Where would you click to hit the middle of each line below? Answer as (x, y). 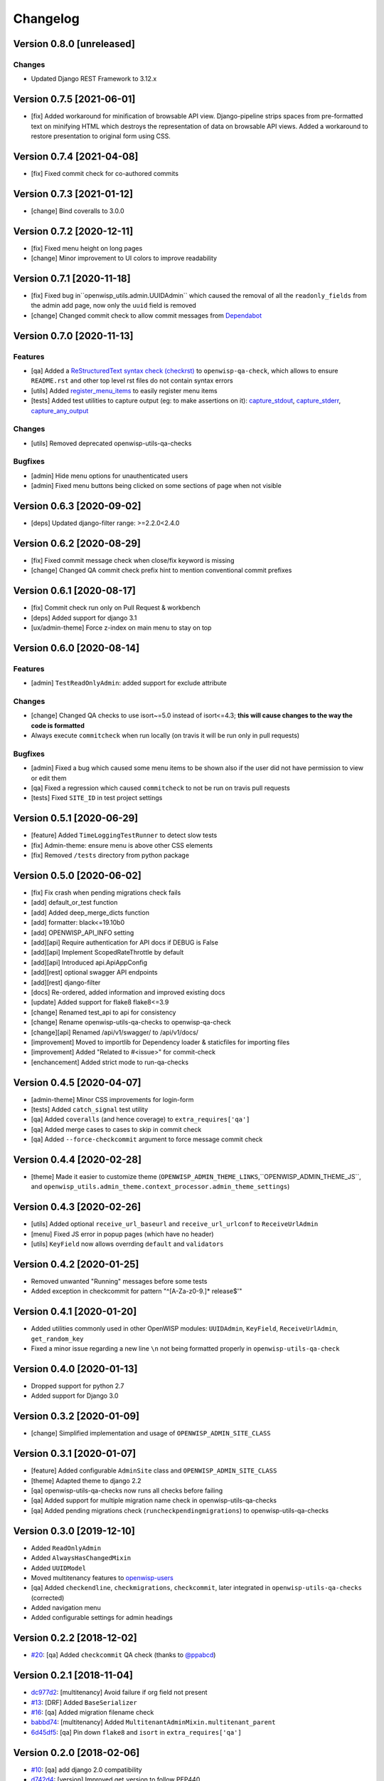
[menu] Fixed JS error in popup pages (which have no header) (122, 1234)
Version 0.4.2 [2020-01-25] (76, 1264)
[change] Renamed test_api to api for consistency (103, 1012)
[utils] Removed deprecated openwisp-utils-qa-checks (111, 443)
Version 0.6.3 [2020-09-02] (77, 506)
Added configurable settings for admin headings (102, 1618)
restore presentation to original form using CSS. (101, 136)
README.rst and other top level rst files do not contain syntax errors (132, 380)
